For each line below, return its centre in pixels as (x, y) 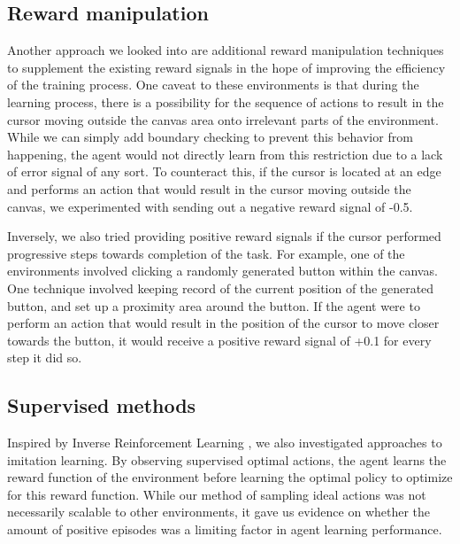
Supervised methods (102, 405)
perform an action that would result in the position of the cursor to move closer (223, 323)
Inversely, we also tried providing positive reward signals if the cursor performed (224, 236)
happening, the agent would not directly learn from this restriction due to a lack (225, 154)
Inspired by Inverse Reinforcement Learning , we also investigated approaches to (225, 443)
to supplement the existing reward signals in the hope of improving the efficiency (226, 67)
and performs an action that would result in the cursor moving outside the (209, 188)
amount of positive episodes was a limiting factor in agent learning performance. (225, 529)
